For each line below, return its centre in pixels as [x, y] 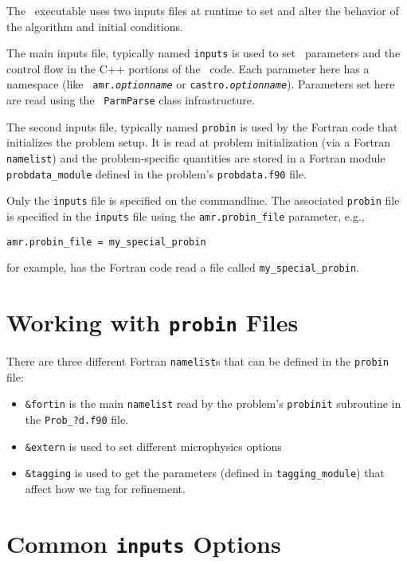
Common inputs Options [144, 543]
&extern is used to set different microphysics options [153, 446]
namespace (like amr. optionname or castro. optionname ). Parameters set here [201, 84]
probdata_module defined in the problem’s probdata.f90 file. [157, 173]
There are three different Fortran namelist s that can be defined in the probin [198, 361]
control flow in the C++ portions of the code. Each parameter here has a [188, 68]
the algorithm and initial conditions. [95, 26]
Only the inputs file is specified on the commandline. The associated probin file [203, 200]
